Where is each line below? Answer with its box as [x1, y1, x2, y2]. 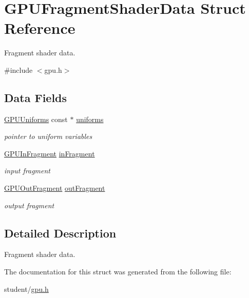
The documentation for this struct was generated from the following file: [4, 266, 232, 277]
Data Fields [4, 89, 67, 105]
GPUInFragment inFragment [4, 148, 95, 158]
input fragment [4, 165, 50, 176]
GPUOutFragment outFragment [4, 183, 105, 193]
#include [4, 64, 33, 75]
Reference [4, 17, 75, 38]
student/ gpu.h [4, 283, 49, 294]
